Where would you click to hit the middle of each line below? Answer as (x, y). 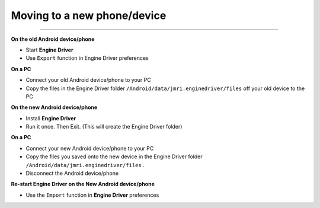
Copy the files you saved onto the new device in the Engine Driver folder (114, 156)
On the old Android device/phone (53, 39)
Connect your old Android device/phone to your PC (88, 80)
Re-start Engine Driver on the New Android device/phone (83, 184)
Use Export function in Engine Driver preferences (87, 58)
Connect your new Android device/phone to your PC (90, 148)
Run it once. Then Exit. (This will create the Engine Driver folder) (104, 127)
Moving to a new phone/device (89, 15)
